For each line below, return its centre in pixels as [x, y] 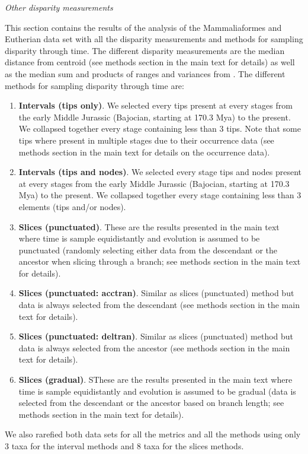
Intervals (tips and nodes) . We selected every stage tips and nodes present [160, 172]
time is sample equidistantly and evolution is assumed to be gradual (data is [157, 391]
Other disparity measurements [59, 7]
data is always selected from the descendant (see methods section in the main [159, 305]
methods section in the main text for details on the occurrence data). [144, 152]
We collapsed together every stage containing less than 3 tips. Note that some [160, 128]
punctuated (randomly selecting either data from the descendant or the [148, 250]
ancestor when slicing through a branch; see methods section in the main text [160, 261]
